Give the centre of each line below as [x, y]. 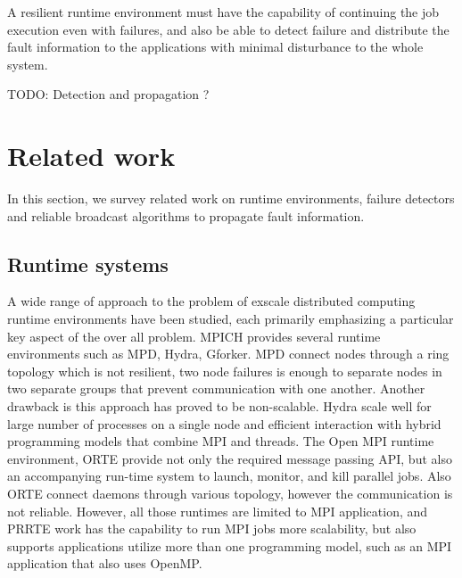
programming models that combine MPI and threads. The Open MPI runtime [221, 441]
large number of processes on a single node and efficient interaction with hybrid [224, 423]
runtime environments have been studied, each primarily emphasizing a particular [231, 319]
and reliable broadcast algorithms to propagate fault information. [186, 215]
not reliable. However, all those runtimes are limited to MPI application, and [218, 511]
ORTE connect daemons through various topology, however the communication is [230, 494]
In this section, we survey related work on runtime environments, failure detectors [231, 198]
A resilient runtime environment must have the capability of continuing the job [223, 12]
